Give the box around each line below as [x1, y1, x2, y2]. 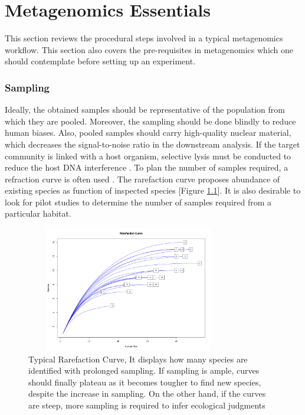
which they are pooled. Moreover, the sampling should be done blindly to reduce [5, 115, 296, 127]
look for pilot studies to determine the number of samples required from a [5, 195, 272, 208]
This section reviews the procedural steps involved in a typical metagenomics [5, 32, 283, 44]
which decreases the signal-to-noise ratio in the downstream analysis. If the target [5, 138, 300, 150]
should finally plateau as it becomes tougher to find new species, [28, 375, 261, 388]
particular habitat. [5, 207, 71, 220]
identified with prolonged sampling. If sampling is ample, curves [28, 364, 260, 377]
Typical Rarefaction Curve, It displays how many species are [28, 352, 248, 365]
